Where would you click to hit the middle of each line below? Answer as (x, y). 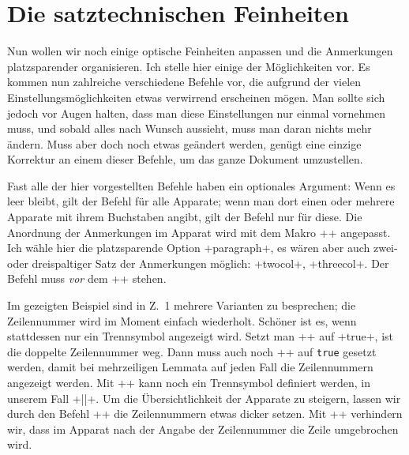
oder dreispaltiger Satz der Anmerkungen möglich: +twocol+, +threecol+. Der (198, 263)
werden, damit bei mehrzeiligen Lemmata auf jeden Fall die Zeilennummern (190, 367)
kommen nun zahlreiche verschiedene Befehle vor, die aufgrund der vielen (184, 82)
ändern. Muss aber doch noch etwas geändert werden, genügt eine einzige (184, 143)
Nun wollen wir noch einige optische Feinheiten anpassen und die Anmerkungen (200, 51)
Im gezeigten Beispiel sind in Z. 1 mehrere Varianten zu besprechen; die (182, 305)
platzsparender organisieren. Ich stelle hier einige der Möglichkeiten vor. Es (189, 66)
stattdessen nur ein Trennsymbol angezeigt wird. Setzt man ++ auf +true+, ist (200, 336)
